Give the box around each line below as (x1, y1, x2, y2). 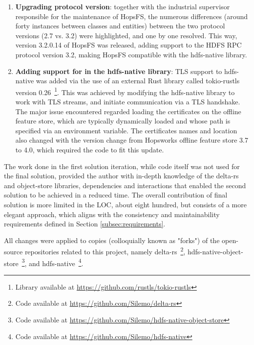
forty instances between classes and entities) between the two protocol (15, 21, 225, 31)
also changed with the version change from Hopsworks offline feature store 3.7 (15, 135, 248, 145)
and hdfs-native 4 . (29, 256, 84, 268)
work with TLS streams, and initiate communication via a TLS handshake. (15, 97, 240, 106)
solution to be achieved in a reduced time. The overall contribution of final (4, 190, 228, 200)
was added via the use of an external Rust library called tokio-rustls (36, 75, 240, 86)
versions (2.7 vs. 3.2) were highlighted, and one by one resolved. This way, (15, 30, 237, 40)
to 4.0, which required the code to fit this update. (15, 144, 164, 154)
